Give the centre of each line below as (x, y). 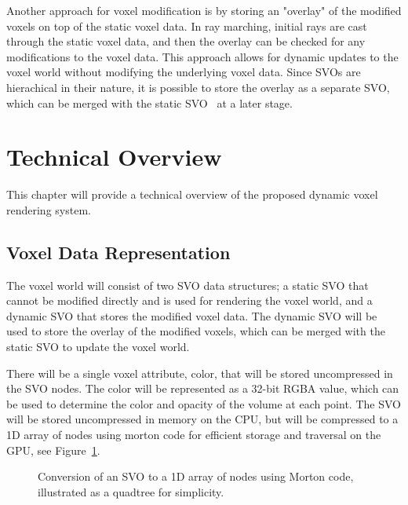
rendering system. (49, 209)
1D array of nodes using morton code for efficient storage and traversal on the (194, 435)
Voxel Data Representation (118, 252)
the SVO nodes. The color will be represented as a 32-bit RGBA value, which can (203, 388)
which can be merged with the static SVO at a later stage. (149, 102)
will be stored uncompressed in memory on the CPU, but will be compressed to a (202, 419)
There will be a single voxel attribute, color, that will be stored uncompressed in (200, 373)
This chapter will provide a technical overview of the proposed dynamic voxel (192, 194)
